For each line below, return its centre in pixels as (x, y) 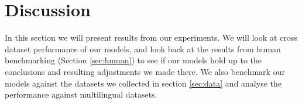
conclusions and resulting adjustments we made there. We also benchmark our (145, 71)
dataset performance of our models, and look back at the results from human (143, 49)
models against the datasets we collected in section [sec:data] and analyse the (143, 83)
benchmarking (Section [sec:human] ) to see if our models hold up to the (133, 60)
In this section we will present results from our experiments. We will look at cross (151, 37)
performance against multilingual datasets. (81, 94)
